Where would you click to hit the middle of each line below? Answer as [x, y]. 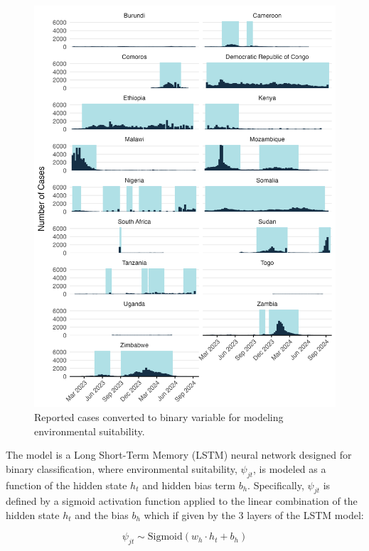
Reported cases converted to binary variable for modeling [159, 416]
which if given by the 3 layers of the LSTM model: [254, 514]
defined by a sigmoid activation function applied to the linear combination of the [182, 501]
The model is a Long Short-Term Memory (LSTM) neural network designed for [179, 455]
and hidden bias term [189, 485]
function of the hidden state [66, 485]
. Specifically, [276, 485]
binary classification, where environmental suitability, [122, 468]
